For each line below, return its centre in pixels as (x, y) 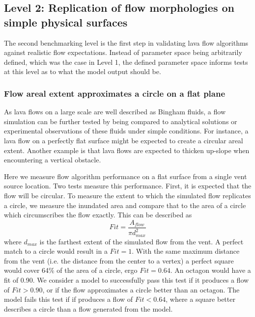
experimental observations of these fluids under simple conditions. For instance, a (126, 131)
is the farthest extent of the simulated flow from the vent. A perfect (142, 241)
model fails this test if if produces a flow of (69, 299)
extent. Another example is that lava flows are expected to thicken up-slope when (127, 150)
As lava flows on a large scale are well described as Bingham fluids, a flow (115, 112)
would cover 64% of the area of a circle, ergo (71, 270)
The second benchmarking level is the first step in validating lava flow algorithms (126, 42)
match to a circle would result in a (56, 251)
